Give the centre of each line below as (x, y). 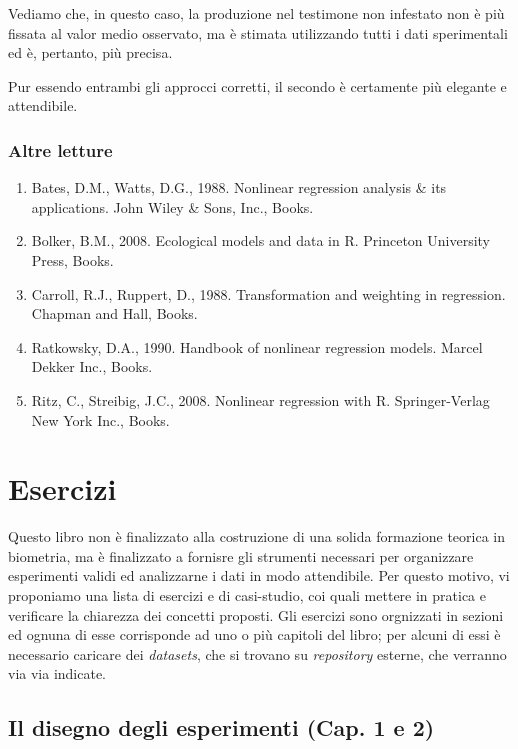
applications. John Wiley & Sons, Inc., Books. (172, 206)
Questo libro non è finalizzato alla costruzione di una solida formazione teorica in (257, 536)
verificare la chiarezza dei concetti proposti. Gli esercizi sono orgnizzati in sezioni (256, 614)
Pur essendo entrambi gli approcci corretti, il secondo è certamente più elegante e (257, 85)
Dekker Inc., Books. (92, 366)
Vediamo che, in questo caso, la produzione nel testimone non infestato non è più (256, 13)
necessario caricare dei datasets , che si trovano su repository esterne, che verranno (257, 653)
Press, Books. (72, 259)
